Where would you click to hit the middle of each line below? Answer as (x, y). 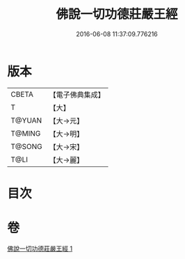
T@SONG (27, 146)
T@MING (26, 133)
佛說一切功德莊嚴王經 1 (40, 249)
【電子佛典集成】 (77, 95)
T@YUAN (26, 120)
